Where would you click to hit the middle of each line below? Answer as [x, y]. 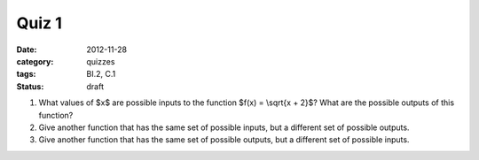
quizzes [101, 61]
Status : [30, 86]
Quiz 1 [39, 23]
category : [35, 61]
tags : [26, 74]
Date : [27, 50]
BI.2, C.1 [101, 74]
